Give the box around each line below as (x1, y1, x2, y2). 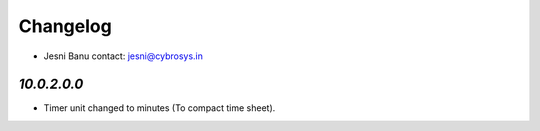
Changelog (18, 15, 112, 37)
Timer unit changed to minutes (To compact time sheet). (43, 102, 276, 114)
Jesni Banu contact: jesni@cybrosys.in (43, 50, 204, 62)
